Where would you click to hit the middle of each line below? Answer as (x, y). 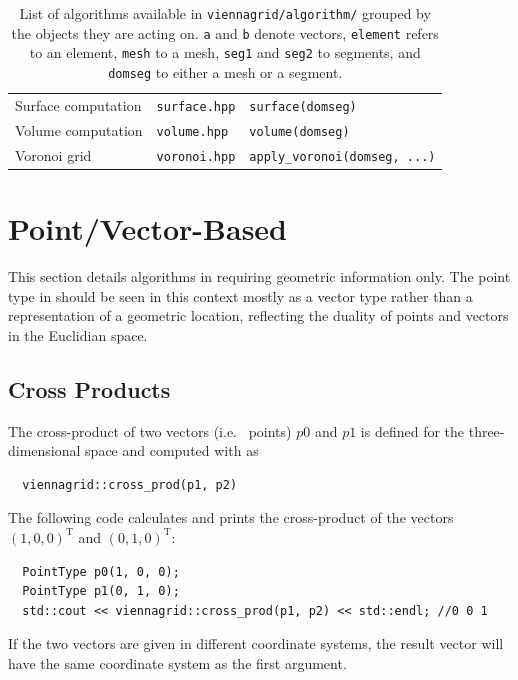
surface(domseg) (303, 106)
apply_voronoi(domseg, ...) (342, 156)
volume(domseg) (299, 131)
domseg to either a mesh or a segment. (225, 71)
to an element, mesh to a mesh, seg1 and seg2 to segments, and (225, 52)
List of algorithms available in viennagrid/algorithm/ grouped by (225, 13)
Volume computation (79, 129)
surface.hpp (196, 106)
